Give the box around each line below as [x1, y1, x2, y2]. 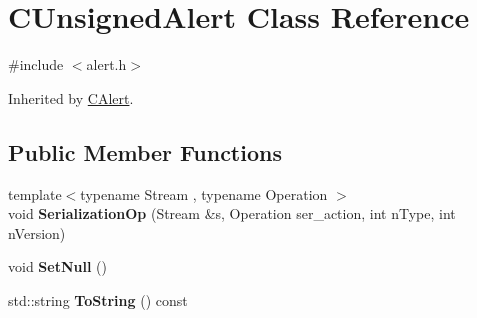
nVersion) [8, 222, 66, 243]
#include [8, 54, 64, 75]
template [8, 183, 62, 204]
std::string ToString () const [8, 289, 188, 310]
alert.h [86, 54, 127, 75]
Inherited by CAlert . [8, 87, 134, 108]
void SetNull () [8, 256, 107, 277]
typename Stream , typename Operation [80, 183, 328, 204]
